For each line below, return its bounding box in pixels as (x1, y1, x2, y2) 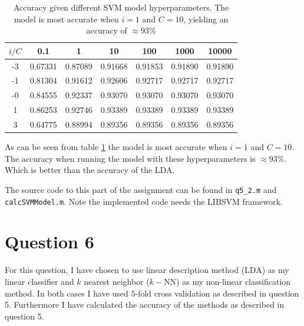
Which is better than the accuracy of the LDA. (5, 164, 175, 176)
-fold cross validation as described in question (135, 287, 299, 299)
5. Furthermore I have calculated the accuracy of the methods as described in (5, 298, 285, 311)
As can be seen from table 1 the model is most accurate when (5, 141, 227, 153)
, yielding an (183, 12, 229, 25)
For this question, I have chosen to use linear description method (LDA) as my (5, 264, 289, 276)
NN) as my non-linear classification (164, 275, 291, 287)
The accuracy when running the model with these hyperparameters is (5, 152, 256, 164)
